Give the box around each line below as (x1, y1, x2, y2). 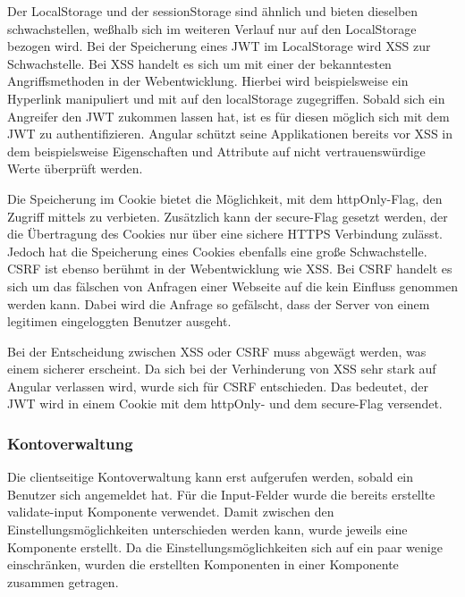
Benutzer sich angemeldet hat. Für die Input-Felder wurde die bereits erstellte (7, 484, 435, 503)
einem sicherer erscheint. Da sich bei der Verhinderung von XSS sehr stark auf (7, 359, 436, 378)
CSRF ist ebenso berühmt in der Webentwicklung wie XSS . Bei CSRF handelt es (7, 259, 452, 278)
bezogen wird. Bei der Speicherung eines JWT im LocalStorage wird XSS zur (7, 37, 431, 55)
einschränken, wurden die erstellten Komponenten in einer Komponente (7, 555, 399, 574)
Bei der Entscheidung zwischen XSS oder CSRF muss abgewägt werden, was (7, 341, 427, 360)
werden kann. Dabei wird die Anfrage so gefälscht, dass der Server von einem (7, 294, 430, 313)
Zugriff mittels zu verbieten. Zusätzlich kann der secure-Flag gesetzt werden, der (7, 206, 448, 225)
